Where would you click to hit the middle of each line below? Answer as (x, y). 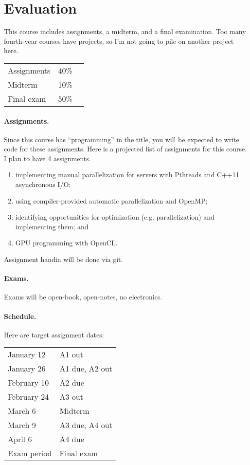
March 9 (22, 425)
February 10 (28, 383)
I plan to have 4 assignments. (47, 158)
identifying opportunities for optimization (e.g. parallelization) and (115, 217)
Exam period (30, 453)
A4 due (72, 439)
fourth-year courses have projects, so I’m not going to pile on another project (119, 41)
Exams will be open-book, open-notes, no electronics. (83, 297)
